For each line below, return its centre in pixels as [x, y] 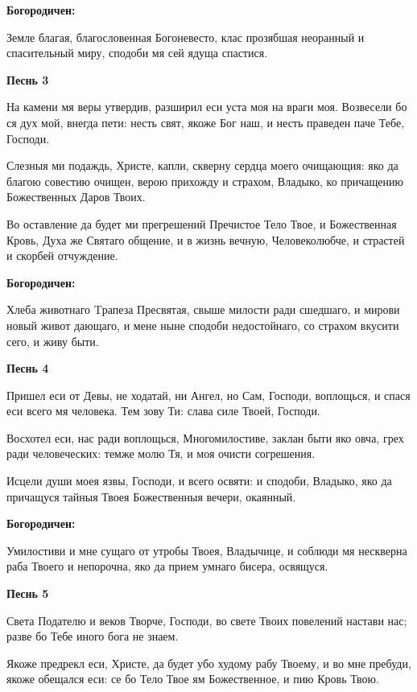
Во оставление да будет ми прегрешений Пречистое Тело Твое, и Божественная [202, 223]
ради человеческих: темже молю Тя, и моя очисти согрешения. [161, 453]
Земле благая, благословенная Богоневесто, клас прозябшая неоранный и [186, 37]
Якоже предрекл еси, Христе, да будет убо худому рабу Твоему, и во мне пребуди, [209, 663]
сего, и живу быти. [53, 341]
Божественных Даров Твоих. [76, 197]
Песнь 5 [28, 593]
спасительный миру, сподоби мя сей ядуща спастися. [137, 53]
